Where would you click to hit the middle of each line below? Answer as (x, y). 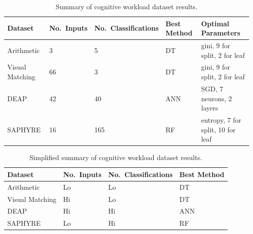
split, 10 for (218, 129)
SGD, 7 (212, 88)
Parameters (221, 33)
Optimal (215, 23)
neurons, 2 (217, 98)
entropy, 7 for (221, 119)
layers (210, 108)
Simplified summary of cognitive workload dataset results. (116, 157)
